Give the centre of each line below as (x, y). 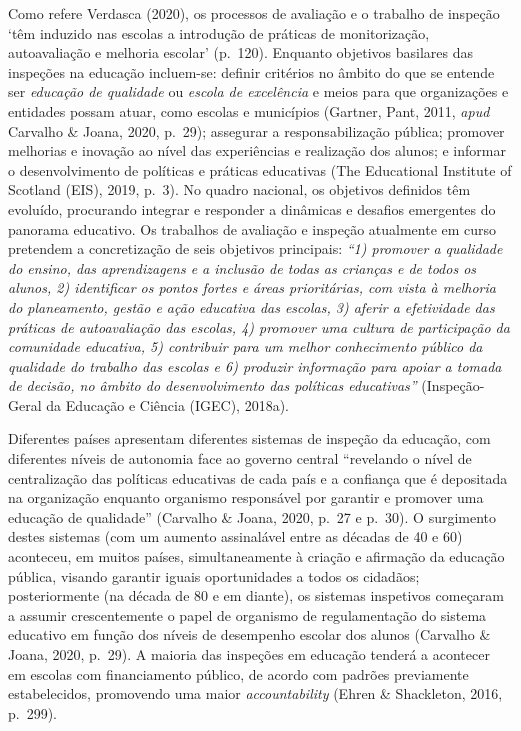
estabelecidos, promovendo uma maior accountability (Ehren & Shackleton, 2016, (255, 693)
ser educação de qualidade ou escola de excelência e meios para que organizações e (258, 91)
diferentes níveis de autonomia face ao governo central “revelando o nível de (240, 458)
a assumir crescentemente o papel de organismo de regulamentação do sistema (247, 614)
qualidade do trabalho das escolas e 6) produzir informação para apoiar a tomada (255, 365)
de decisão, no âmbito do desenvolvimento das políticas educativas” (212, 385)
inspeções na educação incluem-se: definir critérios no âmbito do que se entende (251, 71)
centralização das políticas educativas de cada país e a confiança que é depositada (258, 477)
